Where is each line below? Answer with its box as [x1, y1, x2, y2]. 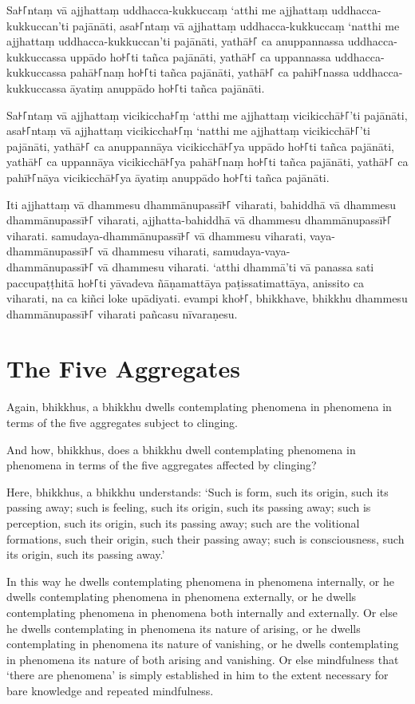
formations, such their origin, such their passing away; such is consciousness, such [6, 530, 405, 547]
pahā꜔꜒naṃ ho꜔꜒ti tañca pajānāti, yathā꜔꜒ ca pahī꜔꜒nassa [69, 64, 350, 81]
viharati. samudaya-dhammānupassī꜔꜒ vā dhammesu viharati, [6, 227, 306, 243]
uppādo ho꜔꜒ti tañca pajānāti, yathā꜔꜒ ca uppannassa [69, 48, 331, 65]
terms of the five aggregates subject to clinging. [6, 414, 239, 430]
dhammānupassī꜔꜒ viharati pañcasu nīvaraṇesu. [6, 305, 238, 322]
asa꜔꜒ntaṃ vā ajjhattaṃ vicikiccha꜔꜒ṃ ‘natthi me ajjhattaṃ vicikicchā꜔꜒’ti [6, 122, 370, 139]
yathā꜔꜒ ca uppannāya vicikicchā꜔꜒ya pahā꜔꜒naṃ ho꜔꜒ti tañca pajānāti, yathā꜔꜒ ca [6, 153, 409, 170]
